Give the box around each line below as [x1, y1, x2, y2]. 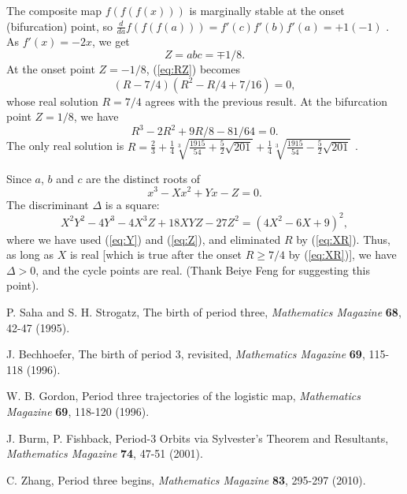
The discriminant [6, 196, 89, 212]
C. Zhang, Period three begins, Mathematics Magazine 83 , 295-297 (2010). [6, 471, 366, 488]
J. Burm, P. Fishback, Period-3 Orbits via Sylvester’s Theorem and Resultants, [6, 429, 389, 446]
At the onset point [6, 61, 95, 77]
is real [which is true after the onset [69, 246, 242, 263]
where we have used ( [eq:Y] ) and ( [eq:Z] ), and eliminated [6, 230, 281, 247]
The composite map [6, 2, 102, 18]
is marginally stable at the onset [189, 2, 345, 18]
